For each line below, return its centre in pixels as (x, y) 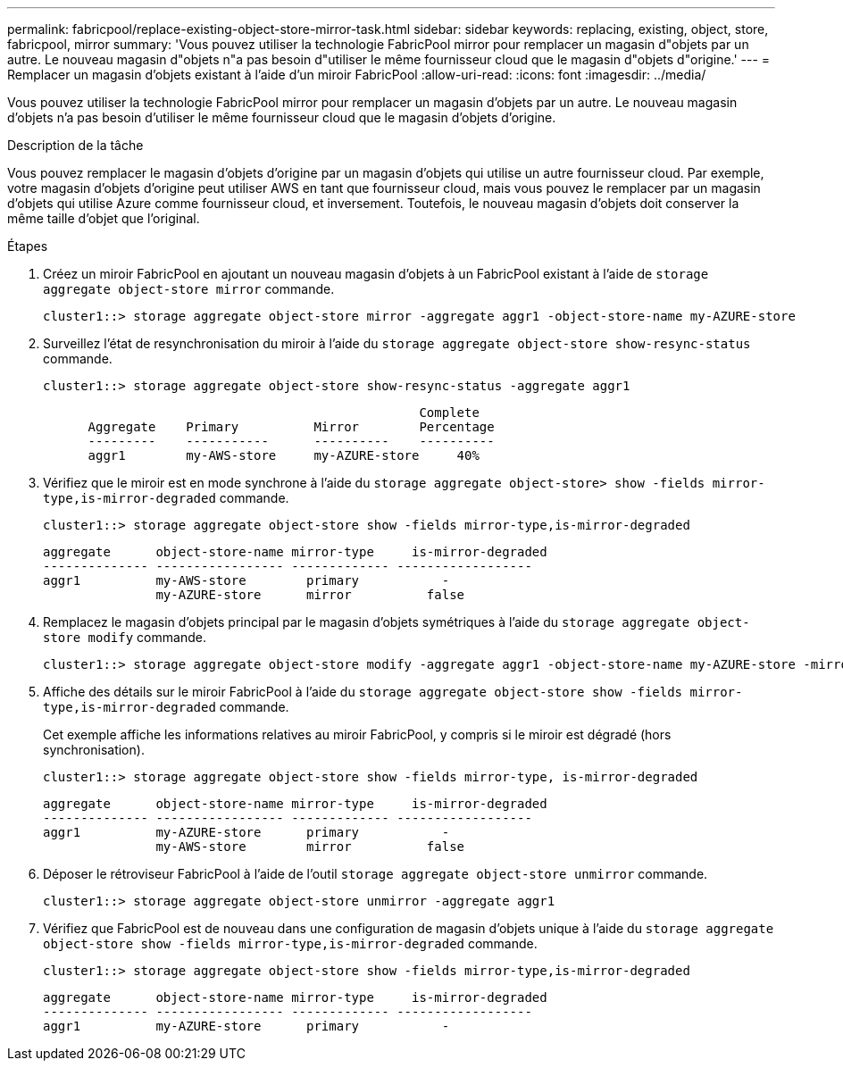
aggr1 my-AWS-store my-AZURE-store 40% (284, 455)
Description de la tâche (75, 145)
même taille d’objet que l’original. (104, 218)
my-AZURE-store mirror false (310, 595)
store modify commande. (125, 637)
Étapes (28, 246)
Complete (449, 413)
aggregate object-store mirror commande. (189, 289)
